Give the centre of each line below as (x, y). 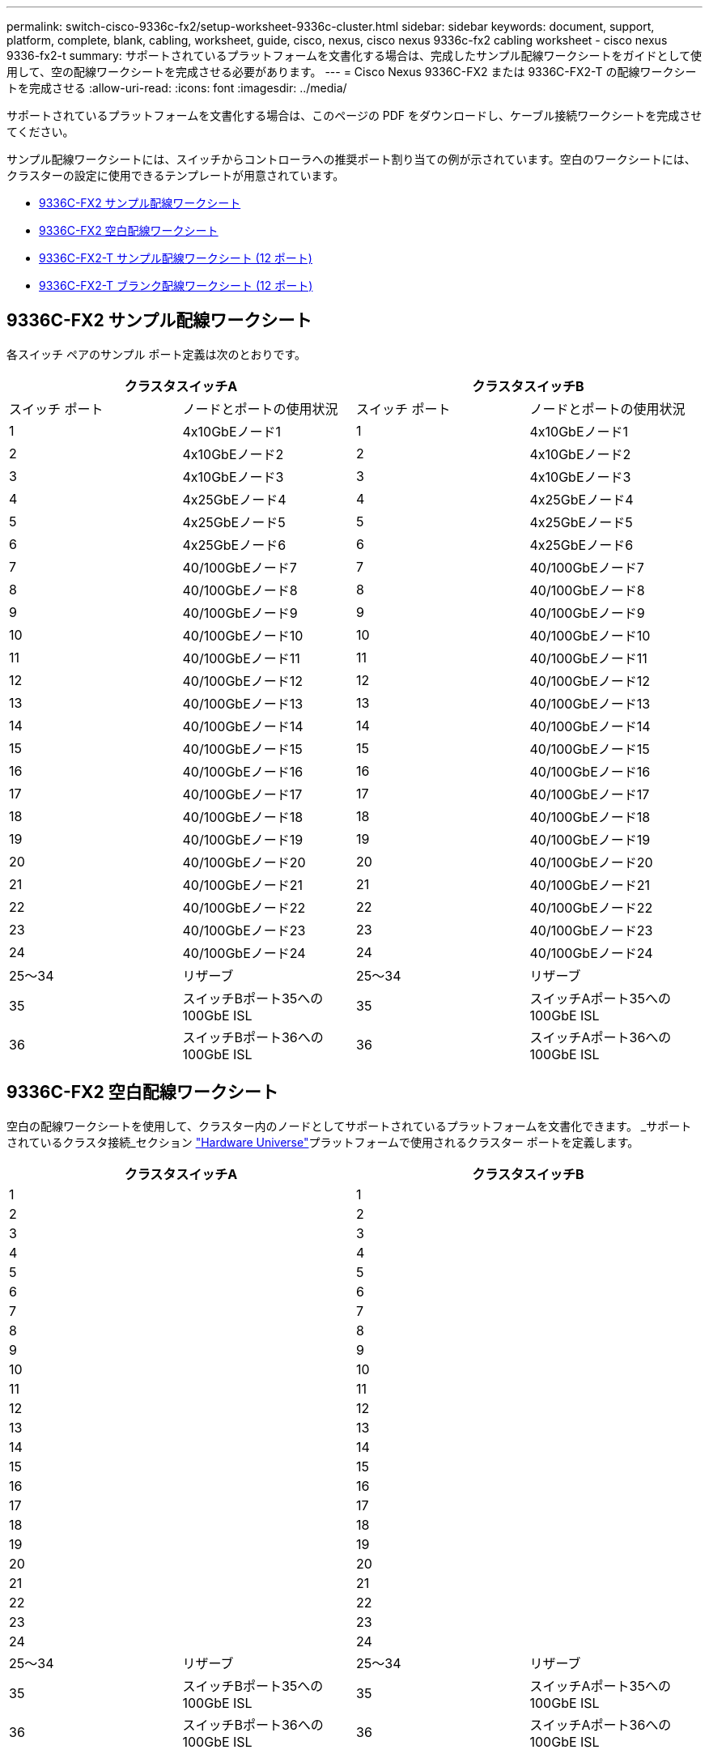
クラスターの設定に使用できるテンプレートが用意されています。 (176, 175)
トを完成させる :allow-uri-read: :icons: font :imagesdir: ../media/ (177, 88)
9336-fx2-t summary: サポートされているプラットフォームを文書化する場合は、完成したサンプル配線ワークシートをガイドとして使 (354, 55)
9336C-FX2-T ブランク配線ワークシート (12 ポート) (176, 285)
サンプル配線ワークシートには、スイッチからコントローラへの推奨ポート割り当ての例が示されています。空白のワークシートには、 (351, 159)
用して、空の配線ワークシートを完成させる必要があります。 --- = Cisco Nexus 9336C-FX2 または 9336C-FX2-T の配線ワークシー (352, 72)
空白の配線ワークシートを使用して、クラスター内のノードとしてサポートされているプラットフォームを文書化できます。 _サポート (349, 1126)
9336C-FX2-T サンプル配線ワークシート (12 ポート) (176, 258)
